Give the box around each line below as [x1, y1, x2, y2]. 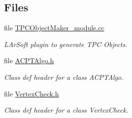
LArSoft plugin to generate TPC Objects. [4, 39, 128, 49]
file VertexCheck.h [4, 88, 59, 98]
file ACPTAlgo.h [4, 55, 54, 66]
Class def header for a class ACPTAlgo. [4, 71, 124, 82]
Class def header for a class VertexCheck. [4, 105, 129, 115]
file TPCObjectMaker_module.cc [4, 23, 104, 33]
